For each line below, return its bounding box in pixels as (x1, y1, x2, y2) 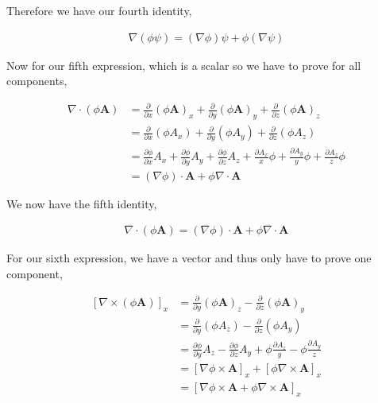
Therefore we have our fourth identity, (6, 2, 192, 18)
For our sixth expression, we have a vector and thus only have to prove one (6, 250, 372, 266)
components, (6, 72, 67, 89)
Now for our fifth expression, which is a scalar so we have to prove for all (6, 56, 361, 73)
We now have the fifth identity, (6, 195, 157, 211)
